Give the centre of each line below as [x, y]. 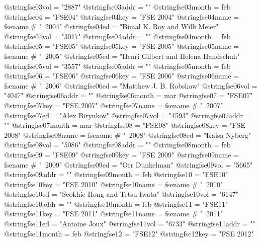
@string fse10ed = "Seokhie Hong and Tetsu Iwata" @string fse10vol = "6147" [121, 194]
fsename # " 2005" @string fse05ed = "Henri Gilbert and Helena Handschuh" [122, 56]
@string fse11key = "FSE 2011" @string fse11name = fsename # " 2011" [114, 214]
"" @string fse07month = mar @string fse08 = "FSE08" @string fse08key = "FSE [125, 125]
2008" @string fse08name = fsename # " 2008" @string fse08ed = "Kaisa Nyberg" [128, 135]
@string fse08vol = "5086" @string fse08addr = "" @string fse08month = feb [117, 145]
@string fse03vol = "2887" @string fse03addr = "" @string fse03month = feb [117, 7]
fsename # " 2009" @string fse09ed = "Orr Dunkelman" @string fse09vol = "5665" [128, 164]
